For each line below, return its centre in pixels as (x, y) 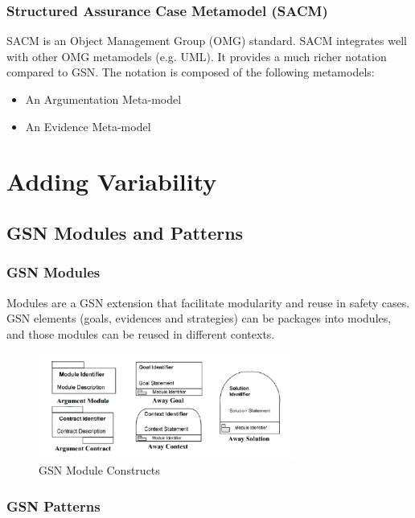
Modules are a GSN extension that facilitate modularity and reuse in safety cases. (208, 302)
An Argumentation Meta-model (103, 99)
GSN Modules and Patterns (125, 232)
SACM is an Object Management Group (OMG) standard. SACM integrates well (207, 41)
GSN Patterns (53, 506)
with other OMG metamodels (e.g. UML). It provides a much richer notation (197, 56)
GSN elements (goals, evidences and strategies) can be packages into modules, (199, 318)
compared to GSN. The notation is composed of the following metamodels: (191, 72)
